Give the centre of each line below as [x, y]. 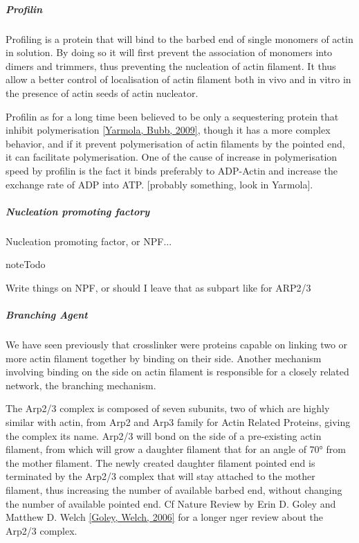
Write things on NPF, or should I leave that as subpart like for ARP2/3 [158, 287]
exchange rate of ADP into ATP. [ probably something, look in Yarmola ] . [159, 184]
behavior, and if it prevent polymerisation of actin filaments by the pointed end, [175, 143]
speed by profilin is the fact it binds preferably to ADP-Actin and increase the [172, 170]
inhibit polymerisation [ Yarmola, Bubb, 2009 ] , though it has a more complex [168, 130]
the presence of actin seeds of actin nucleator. [102, 92]
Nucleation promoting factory [78, 211]
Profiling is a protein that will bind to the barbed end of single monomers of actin [179, 38]
